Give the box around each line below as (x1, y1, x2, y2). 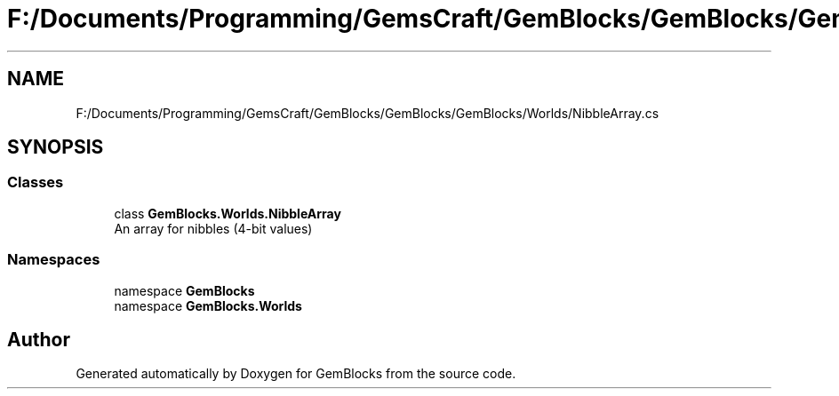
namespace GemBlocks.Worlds (114, 297, 302, 313)
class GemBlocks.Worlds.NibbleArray (114, 205, 341, 221)
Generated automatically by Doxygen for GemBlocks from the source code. (76, 366, 516, 382)
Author (7, 328, 70, 351)
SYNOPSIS (7, 136, 104, 159)
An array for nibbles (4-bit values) (114, 220, 313, 236)
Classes (7, 173, 64, 192)
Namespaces (7, 250, 100, 269)
